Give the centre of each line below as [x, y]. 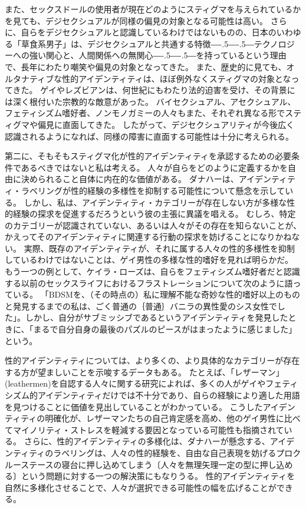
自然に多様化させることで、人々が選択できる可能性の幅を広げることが [141, 487]
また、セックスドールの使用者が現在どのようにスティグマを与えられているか [153, 9]
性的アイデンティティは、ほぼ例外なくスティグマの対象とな [177, 78]
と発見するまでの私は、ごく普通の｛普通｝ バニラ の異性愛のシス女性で [141, 306]
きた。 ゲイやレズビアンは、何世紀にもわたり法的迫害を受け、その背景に [154, 90]
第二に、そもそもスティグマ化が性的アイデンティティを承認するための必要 [148, 156]
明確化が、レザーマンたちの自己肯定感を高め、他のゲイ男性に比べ [173, 418]
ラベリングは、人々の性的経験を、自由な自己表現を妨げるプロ [173, 452]
